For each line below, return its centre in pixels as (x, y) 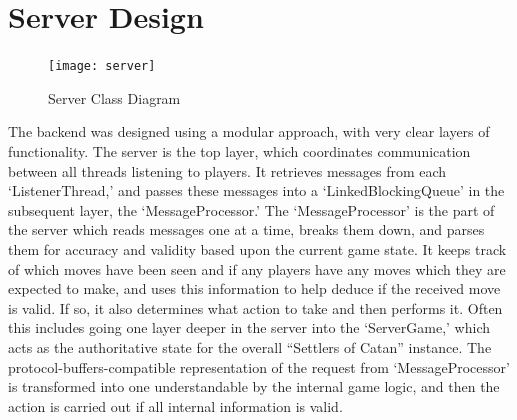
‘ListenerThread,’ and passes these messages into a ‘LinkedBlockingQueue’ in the (256, 190)
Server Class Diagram (114, 97)
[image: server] (102, 66)
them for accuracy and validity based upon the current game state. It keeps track (257, 248)
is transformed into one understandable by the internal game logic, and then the (254, 386)
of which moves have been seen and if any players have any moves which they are (257, 268)
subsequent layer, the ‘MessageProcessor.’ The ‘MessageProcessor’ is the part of (251, 209)
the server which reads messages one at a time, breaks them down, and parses (246, 229)
